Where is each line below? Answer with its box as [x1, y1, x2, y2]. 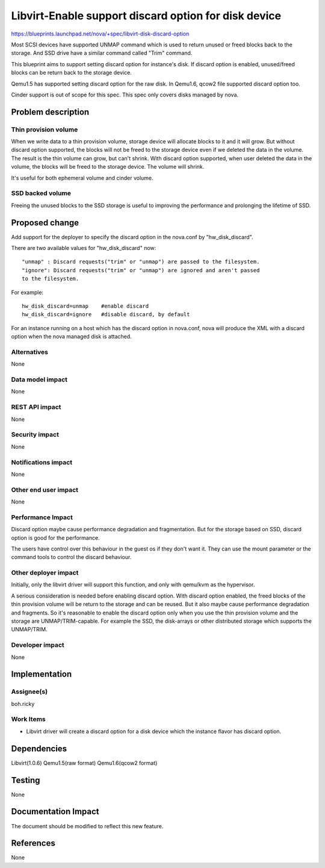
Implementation [11, 669, 72, 679]
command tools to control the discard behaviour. [11, 554, 132, 561]
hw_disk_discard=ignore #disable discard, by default [22, 311, 190, 318]
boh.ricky [11, 700, 35, 707]
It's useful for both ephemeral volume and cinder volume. [11, 174, 153, 181]
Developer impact [11, 641, 64, 649]
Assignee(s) [11, 687, 48, 696]
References [11, 838, 55, 849]
